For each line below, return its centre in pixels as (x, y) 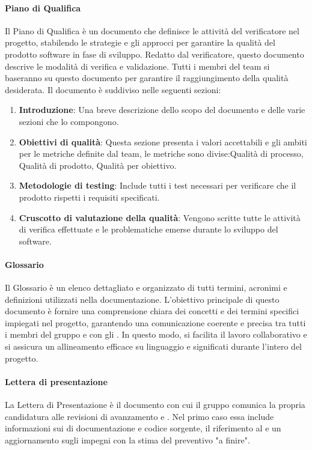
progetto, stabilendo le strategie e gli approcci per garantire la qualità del (140, 42)
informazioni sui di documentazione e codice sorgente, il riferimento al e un (143, 428)
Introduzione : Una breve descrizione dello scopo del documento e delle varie (162, 110)
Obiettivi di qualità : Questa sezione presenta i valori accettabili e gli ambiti (163, 141)
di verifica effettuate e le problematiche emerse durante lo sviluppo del (148, 229)
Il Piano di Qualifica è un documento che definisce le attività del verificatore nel (152, 30)
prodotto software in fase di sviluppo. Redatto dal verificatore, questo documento (154, 54)
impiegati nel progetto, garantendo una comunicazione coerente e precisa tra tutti (155, 322)
